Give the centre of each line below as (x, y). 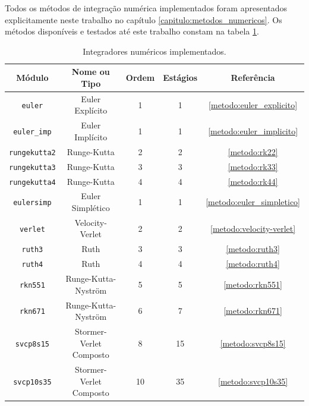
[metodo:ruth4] (253, 264)
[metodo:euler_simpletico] (253, 202)
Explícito (91, 110)
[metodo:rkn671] (253, 311)
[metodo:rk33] (253, 166)
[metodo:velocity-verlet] (253, 228)
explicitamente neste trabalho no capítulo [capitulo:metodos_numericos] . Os (144, 19)
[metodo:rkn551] (253, 284)
